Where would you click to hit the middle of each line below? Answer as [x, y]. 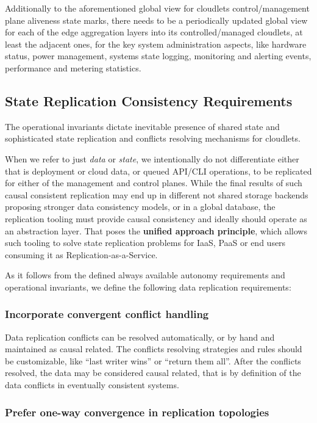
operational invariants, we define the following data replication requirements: [148, 287]
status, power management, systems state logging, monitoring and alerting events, [158, 56]
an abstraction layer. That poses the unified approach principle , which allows [156, 230]
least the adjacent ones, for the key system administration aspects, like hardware [156, 44]
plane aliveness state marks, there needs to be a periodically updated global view [156, 20]
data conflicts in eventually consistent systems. [92, 385]
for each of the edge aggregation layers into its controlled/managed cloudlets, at [154, 32]
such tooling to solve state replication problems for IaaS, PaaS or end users [145, 243]
